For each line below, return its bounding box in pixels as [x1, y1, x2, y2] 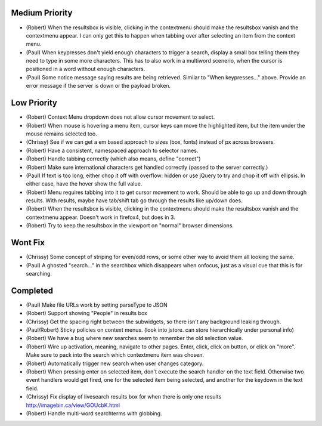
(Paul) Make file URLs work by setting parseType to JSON [26, 301, 168, 308]
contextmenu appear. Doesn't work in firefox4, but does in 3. [26, 214, 175, 221]
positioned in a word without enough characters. [26, 66, 145, 73]
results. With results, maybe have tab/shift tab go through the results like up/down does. [26, 197, 243, 204]
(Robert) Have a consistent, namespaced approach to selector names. [26, 147, 199, 154]
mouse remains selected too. [26, 130, 98, 137]
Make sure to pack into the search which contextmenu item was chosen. [26, 351, 205, 359]
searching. [26, 270, 52, 277]
